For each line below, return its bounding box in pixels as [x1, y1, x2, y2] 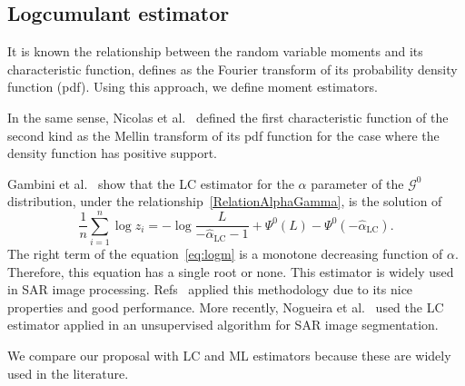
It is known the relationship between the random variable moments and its [7, 42, 423, 61]
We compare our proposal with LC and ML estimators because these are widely [7, 346, 451, 365]
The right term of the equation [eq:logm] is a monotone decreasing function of [7, 244, 443, 263]
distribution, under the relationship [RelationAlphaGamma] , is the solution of [7, 192, 442, 211]
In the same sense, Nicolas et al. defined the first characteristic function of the [7, 107, 449, 126]
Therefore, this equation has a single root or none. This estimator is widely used [7, 262, 454, 281]
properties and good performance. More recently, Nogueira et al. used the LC [7, 297, 444, 316]
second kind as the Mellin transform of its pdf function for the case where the [7, 125, 440, 144]
